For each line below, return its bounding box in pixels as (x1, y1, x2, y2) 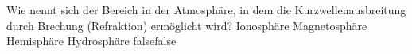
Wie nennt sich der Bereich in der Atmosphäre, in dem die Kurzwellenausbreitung (6, 2, 406, 17)
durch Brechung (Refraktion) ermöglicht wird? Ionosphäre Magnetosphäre (6, 17, 367, 33)
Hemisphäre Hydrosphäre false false (6, 33, 177, 49)
